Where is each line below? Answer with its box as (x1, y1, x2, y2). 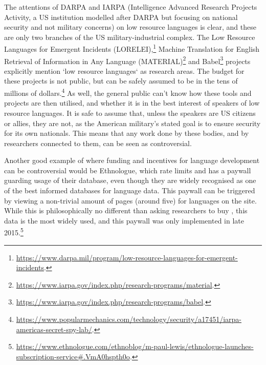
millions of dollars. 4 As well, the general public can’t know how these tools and (4, 86, 252, 98)
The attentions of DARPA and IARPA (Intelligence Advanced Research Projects (4, 2, 257, 12)
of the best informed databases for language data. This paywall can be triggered (4, 185, 255, 196)
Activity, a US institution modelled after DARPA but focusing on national (4, 11, 238, 22)
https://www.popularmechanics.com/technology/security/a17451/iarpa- (16, 314, 241, 325)
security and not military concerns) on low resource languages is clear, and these (4, 22, 256, 32)
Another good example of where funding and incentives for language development (4, 155, 260, 166)
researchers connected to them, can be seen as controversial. (4, 137, 192, 148)
